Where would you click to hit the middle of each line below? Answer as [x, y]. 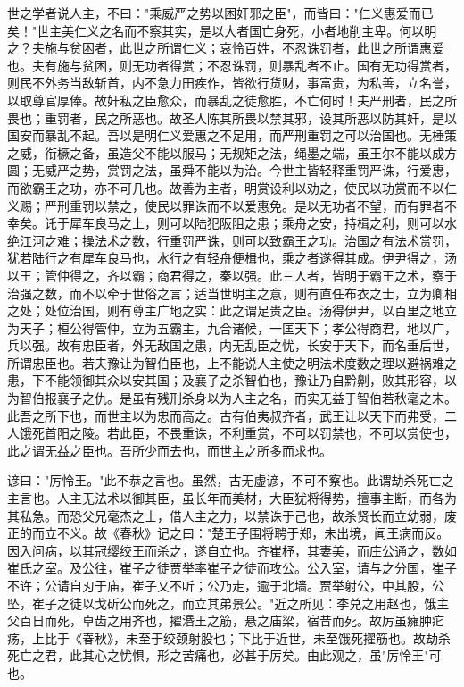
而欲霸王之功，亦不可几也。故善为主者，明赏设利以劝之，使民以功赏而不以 [226, 187]
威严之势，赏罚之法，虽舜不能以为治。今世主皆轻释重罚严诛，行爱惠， [250, 170]
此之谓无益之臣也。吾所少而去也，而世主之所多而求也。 [170, 450]
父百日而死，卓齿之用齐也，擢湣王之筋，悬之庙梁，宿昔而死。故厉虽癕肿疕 [226, 620]
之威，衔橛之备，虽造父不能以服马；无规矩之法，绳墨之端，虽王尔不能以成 [226, 152]
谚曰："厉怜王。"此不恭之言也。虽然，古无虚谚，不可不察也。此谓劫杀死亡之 [231, 480]
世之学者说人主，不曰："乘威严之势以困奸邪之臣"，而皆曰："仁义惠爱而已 [220, 13]
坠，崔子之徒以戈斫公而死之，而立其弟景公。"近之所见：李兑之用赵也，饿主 [228, 603]
